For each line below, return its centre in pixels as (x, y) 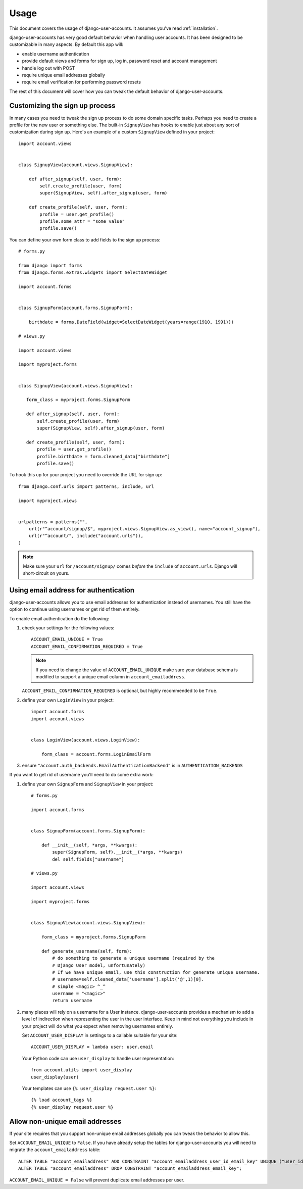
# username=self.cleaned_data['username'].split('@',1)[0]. (128, 979)
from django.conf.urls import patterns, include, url (86, 486)
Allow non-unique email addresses (65, 1121)
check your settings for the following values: (68, 628)
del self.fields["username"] (88, 859)
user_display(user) (55, 1077)
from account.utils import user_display (82, 1070)
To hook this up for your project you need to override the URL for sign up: (86, 475)
